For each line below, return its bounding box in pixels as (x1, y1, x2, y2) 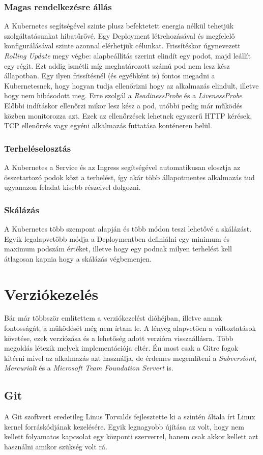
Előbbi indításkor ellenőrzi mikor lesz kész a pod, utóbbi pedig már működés (4, 100, 243, 110)
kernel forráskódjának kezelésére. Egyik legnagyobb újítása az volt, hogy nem (4, 421, 244, 432)
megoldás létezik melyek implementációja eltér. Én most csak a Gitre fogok (4, 343, 239, 353)
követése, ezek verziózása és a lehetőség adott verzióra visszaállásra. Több (4, 332, 233, 343)
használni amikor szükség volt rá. (4, 441, 107, 452)
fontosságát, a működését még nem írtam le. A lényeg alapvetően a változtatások (4, 323, 256, 333)
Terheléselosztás (4, 141, 71, 154)
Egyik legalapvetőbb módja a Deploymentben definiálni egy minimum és (4, 233, 230, 244)
